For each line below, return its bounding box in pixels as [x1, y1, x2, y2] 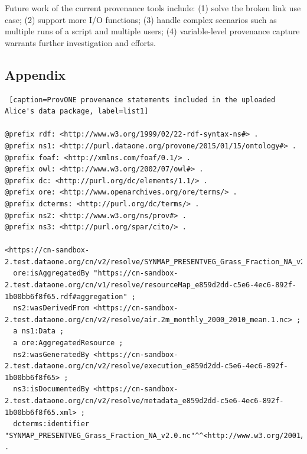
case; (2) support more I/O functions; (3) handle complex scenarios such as [5, 13, 277, 25]
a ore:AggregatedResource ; [13, 339, 123, 348]
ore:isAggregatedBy [13, 269, 90, 278]
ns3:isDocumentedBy [13, 385, 90, 394]
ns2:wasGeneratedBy [13, 350, 90, 359]
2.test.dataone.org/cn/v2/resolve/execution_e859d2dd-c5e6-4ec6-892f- [5, 362, 288, 371]
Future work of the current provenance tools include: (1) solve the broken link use [5, 2, 301, 14]
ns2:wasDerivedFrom [13, 304, 90, 313]
